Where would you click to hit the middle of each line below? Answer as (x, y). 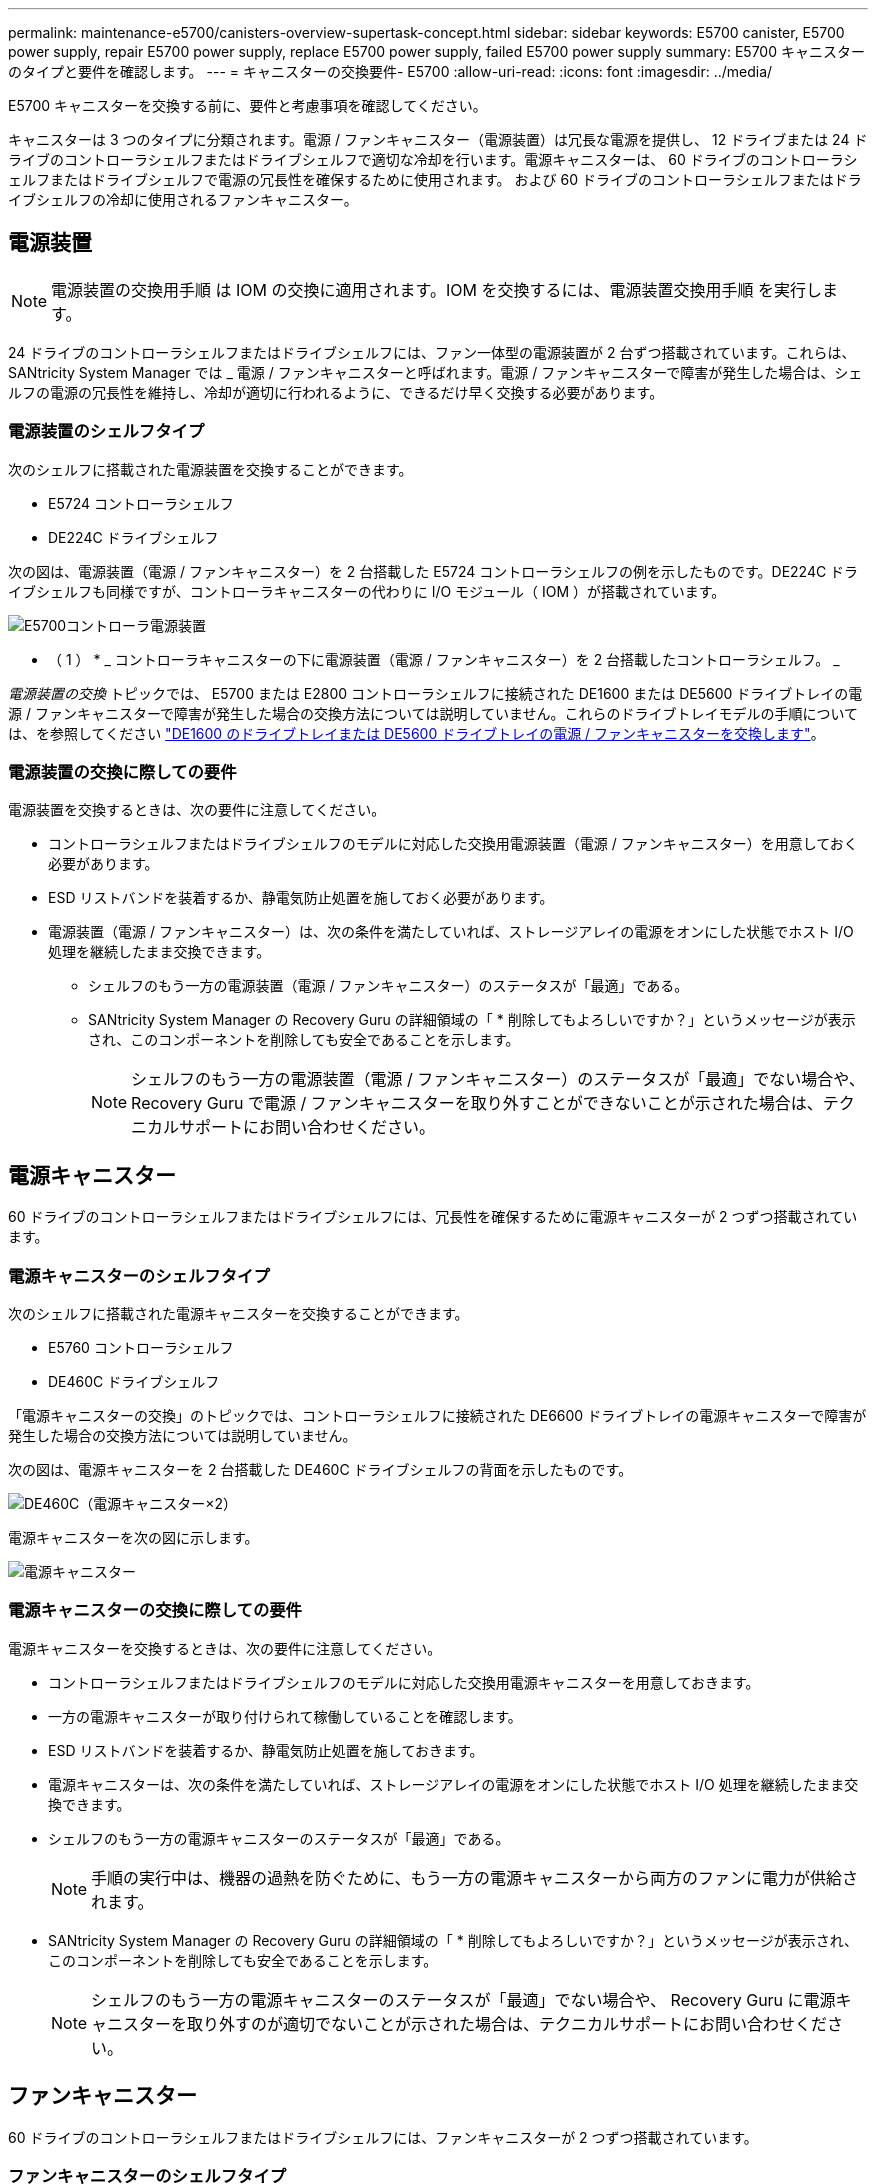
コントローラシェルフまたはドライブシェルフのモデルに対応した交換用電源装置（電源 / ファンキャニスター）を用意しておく (453, 844)
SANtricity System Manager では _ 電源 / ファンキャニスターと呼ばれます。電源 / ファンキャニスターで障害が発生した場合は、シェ (435, 372)
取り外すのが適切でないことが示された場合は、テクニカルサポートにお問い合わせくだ (507, 2023)
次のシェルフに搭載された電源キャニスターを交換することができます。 (238, 1313)
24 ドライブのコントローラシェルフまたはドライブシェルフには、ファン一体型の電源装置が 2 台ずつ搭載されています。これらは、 (432, 352)
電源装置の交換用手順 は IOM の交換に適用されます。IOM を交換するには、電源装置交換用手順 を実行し (436, 289)
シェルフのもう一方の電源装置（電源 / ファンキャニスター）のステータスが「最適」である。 (388, 986)
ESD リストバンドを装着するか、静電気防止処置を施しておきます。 (266, 1750)
